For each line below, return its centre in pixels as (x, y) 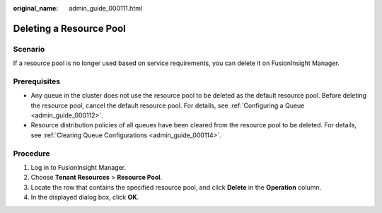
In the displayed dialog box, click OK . (85, 197)
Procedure (31, 154)
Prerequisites (36, 81)
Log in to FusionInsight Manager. (79, 167)
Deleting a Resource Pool (70, 28)
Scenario (29, 49)
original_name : (36, 8)
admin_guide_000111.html (106, 8)
